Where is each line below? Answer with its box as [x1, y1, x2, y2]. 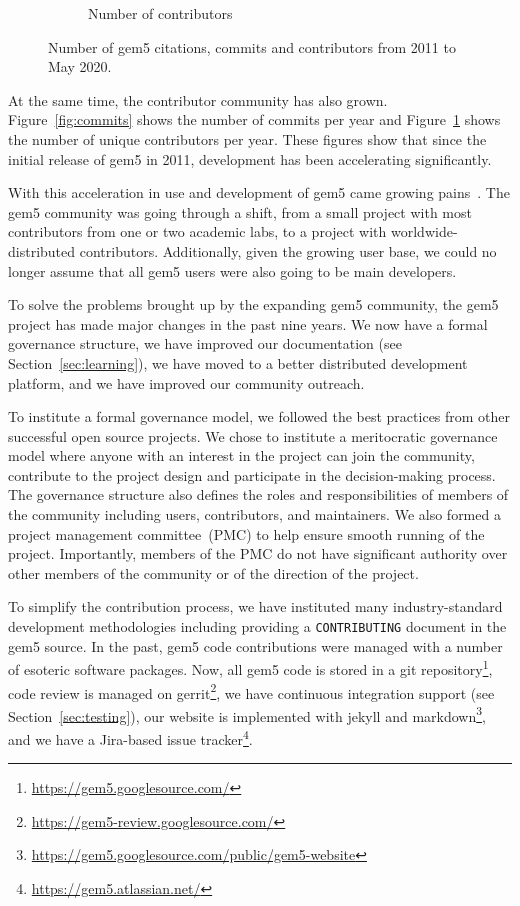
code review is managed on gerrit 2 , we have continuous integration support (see [8, 679, 495, 703]
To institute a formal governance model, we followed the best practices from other [8, 406, 511, 427]
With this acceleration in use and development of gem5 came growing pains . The [8, 182, 510, 203]
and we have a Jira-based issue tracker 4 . [8, 726, 253, 749]
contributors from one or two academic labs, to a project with [8, 221, 387, 242]
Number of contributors [88, 3, 233, 23]
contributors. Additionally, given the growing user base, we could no [79, 240, 497, 261]
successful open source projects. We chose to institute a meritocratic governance [8, 425, 498, 446]
